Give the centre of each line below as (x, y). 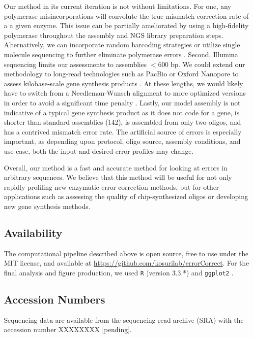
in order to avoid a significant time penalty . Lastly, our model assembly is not (122, 102)
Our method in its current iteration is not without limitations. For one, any (118, 6)
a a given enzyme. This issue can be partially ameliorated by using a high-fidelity (126, 25)
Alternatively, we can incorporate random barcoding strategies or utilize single (122, 45)
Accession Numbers (55, 299)
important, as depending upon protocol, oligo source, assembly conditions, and (122, 141)
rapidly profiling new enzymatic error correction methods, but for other (112, 186)
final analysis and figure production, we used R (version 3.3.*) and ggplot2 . (119, 272)
